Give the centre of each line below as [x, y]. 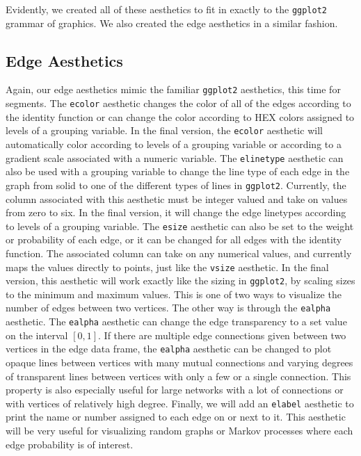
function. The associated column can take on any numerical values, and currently [179, 253]
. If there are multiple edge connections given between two [222, 335]
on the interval [37, 335]
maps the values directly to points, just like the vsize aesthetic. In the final [167, 267]
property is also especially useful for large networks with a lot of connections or [175, 390]
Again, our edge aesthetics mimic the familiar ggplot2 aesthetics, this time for [173, 89]
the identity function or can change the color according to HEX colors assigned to [180, 116]
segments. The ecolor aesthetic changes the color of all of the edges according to [178, 103]
